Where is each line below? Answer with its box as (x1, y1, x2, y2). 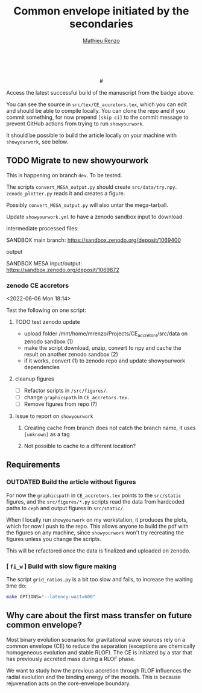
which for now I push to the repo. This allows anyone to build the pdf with (6, 522, 189, 530)
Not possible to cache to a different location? (24, 442, 136, 450)
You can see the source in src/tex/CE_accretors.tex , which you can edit (6, 101, 187, 108)
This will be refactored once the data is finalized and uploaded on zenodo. (6, 547, 191, 554)
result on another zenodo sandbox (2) (24, 350, 119, 358)
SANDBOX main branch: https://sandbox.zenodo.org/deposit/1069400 (6, 236, 181, 244)
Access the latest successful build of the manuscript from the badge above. (6, 89, 195, 96)
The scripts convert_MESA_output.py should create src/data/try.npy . (6, 183, 177, 191)
